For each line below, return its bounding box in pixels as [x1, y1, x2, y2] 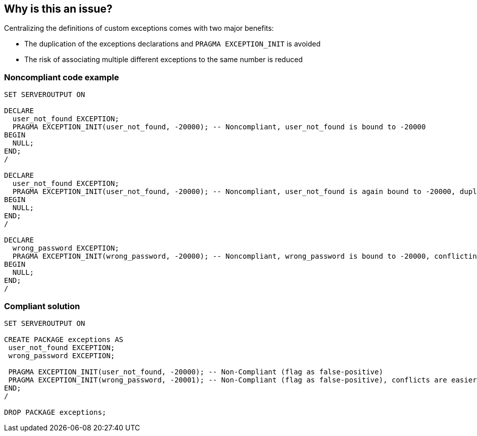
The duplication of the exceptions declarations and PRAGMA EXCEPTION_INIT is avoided [24, 39, 321, 49]
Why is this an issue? [4, 3, 113, 15]
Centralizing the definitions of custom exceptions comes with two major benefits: [4, 24, 274, 33]
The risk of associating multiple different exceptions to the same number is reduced [24, 55, 303, 64]
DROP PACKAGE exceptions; [4, 408, 107, 416]
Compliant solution [4, 301, 80, 311]
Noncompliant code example [4, 72, 119, 82]
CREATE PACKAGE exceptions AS [4, 335, 124, 344]
